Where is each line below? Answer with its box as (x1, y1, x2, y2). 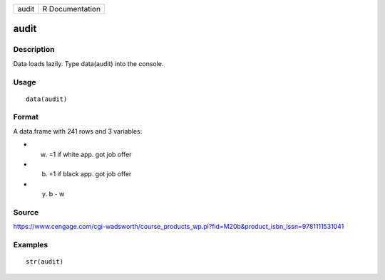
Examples (13, 240, 48, 250)
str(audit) (26, 258, 64, 266)
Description (13, 45, 55, 55)
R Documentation (42, 4, 101, 14)
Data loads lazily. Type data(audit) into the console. (13, 59, 164, 68)
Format (13, 112, 39, 122)
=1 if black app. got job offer (48, 170, 132, 178)
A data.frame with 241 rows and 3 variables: (13, 126, 143, 135)
